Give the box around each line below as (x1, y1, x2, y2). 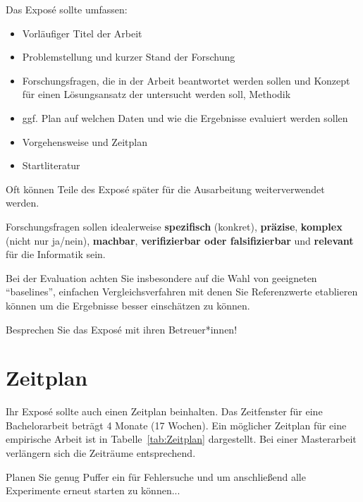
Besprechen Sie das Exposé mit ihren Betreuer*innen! (6, 322, 238, 336)
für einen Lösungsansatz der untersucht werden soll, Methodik (22, 87, 291, 102)
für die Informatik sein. (6, 247, 106, 262)
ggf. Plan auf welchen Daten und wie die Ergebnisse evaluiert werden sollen (22, 110, 348, 125)
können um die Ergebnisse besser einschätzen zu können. (6, 298, 250, 312)
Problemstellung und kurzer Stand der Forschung (22, 49, 235, 64)
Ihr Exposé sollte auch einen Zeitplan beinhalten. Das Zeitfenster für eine (6, 404, 323, 419)
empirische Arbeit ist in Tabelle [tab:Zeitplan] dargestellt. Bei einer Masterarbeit (6, 431, 357, 446)
